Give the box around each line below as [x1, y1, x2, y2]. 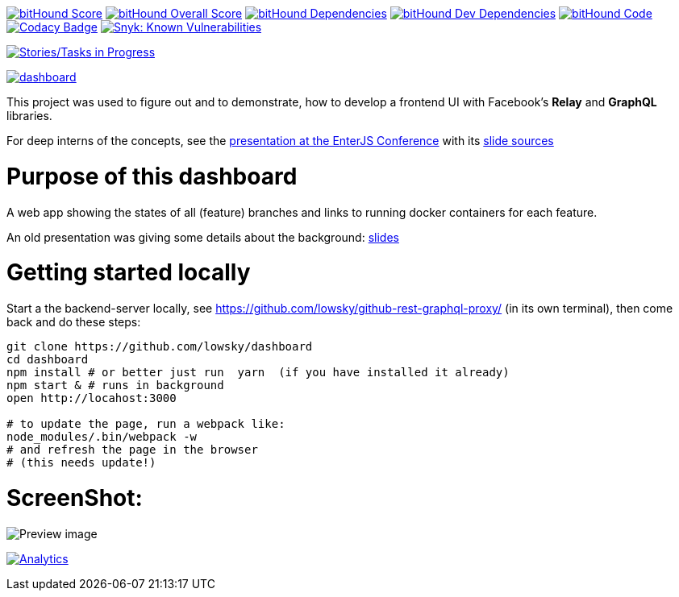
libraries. [6, 109, 52, 122]
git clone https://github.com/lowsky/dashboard [6, 340, 313, 353]
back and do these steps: [6, 315, 141, 329]
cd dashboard [6, 353, 89, 366]
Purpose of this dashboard [6, 162, 298, 190]
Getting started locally [6, 259, 251, 287]
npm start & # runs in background [6, 379, 224, 392]
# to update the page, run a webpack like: [6, 417, 285, 430]
